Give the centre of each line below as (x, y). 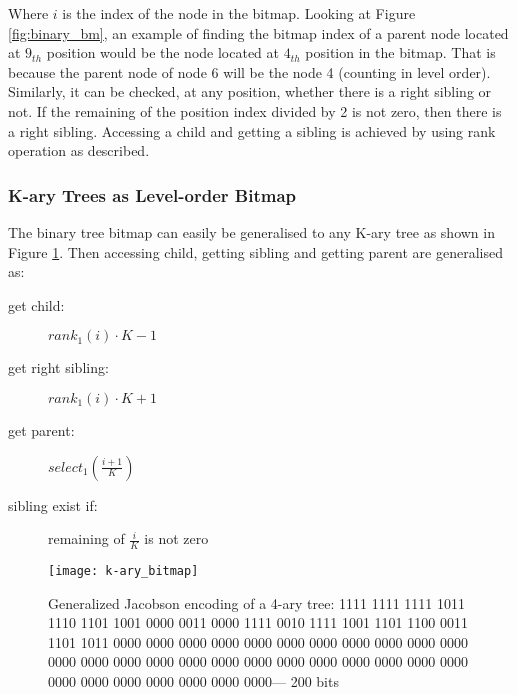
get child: (36, 304)
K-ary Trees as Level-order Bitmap (152, 194)
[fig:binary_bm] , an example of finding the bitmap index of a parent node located (258, 32)
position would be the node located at (163, 52)
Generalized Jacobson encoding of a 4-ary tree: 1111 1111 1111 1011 (256, 602)
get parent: (41, 429)
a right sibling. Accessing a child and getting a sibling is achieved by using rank (252, 130)
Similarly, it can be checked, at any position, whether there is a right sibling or (250, 91)
